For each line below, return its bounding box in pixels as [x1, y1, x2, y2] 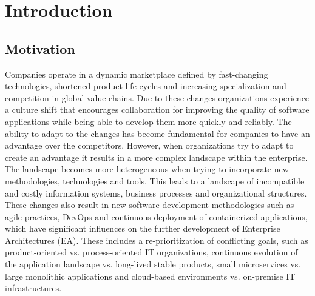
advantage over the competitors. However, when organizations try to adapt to [5, 139, 294, 152]
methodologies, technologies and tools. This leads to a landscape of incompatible [5, 174, 305, 187]
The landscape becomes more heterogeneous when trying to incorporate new [5, 163, 289, 175]
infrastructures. [5, 281, 62, 294]
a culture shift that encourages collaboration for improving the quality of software [5, 103, 310, 116]
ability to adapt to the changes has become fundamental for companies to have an [5, 127, 310, 140]
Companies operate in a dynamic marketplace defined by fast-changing [5, 67, 268, 80]
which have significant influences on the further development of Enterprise [5, 222, 280, 235]
